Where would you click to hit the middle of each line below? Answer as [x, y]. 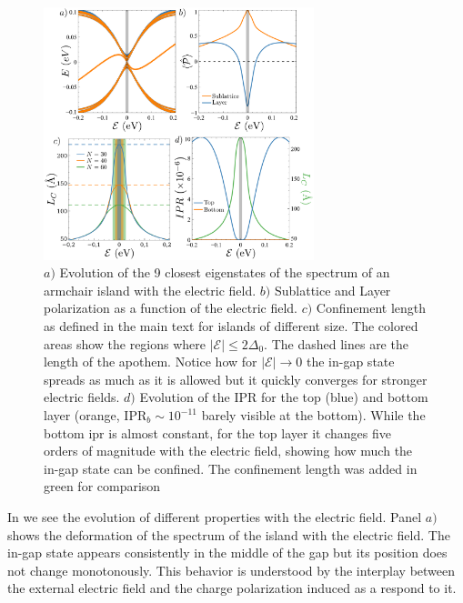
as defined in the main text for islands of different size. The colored [231, 326]
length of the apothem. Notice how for [151, 362]
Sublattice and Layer [332, 290]
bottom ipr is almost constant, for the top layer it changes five [217, 432]
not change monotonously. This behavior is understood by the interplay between [231, 570]
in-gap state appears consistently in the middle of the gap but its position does [227, 553]
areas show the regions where [125, 343]
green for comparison [102, 486]
